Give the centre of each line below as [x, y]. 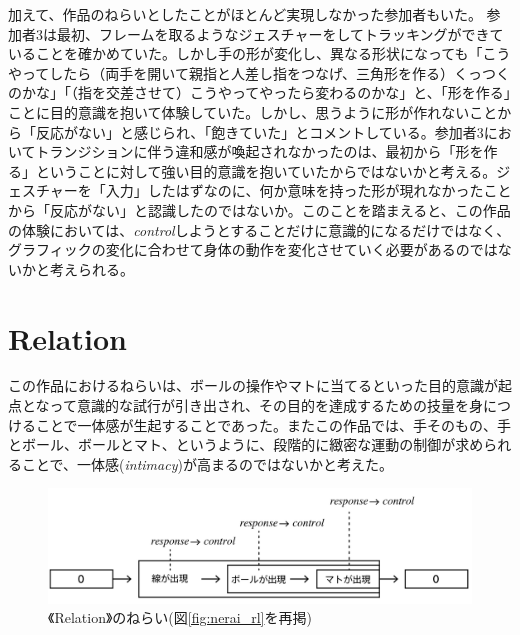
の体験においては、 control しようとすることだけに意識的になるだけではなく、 [259, 229]
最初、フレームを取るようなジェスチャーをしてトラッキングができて [280, 33]
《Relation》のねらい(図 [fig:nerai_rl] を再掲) [180, 617]
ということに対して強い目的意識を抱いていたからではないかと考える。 [266, 170]
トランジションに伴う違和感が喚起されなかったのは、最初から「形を [259, 151]
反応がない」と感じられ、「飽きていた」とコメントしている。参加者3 [259, 131]
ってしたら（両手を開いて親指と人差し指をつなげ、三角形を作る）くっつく [265, 72]
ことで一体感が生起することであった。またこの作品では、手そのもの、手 [273, 424]
